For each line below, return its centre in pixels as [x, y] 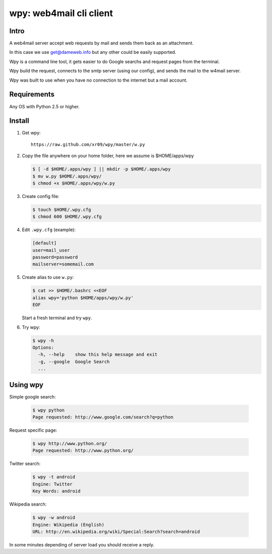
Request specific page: [33, 430]
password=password [55, 257]
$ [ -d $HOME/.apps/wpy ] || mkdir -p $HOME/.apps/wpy [101, 169]
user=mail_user [51, 250]
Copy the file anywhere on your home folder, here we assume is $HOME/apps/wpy [108, 156]
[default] [45, 243]
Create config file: [41, 196]
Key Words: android [56, 491]
